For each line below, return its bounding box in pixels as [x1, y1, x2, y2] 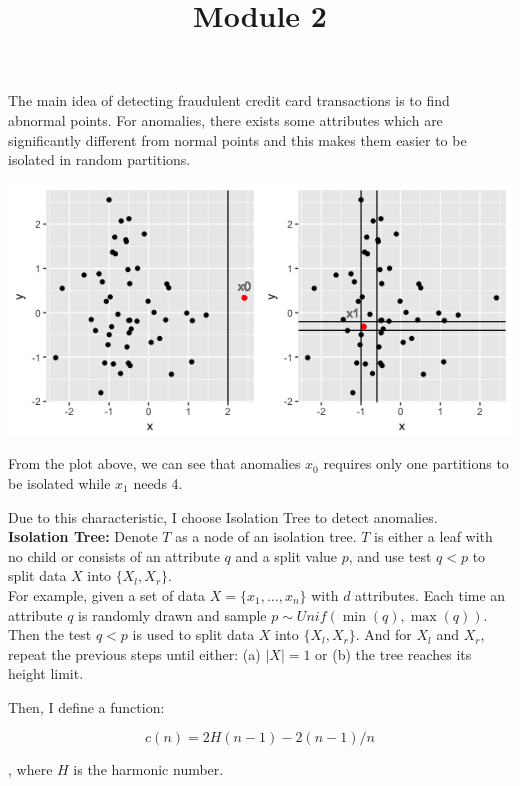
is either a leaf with [374, 526, 493, 547]
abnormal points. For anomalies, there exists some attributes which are [8, 109, 443, 130]
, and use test [348, 545, 432, 566]
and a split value [235, 545, 338, 566]
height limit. [8, 663, 84, 684]
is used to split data [132, 624, 255, 645]
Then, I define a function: [8, 696, 165, 717]
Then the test [8, 624, 92, 645]
